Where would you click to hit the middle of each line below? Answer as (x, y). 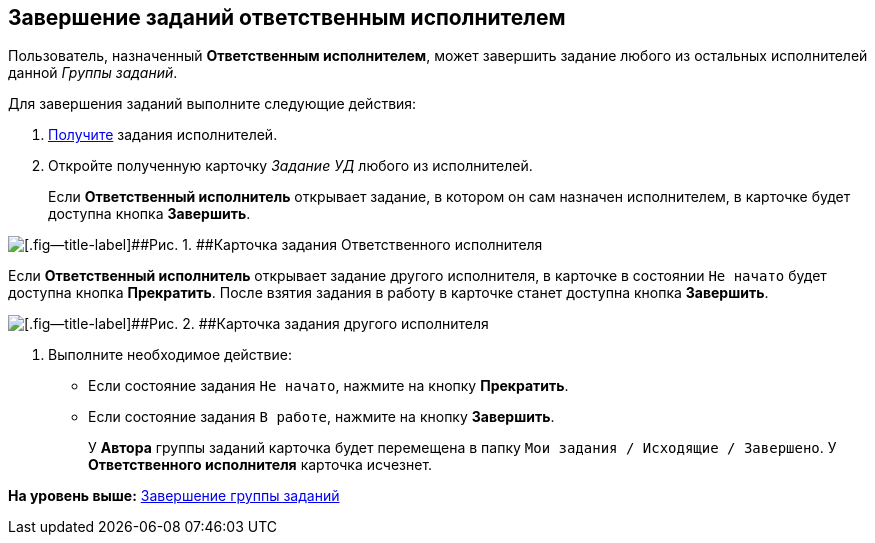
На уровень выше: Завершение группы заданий (174, 496)
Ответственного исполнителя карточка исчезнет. (260, 465)
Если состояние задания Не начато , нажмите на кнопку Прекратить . (328, 386)
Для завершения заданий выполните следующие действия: (212, 104)
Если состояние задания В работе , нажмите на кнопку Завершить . (321, 417)
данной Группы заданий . (93, 73)
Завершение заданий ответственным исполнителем (287, 17)
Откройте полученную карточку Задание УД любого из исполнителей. (290, 166)
